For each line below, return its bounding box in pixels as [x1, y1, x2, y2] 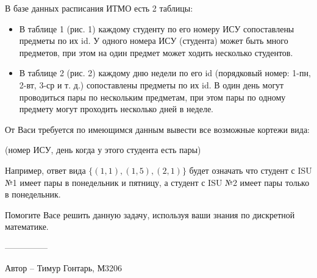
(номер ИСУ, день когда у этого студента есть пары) [5, 143, 201, 156]
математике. [5, 220, 49, 233]
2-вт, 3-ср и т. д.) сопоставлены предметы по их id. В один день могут [19, 78, 284, 91]
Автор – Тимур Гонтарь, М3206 [5, 261, 123, 274]
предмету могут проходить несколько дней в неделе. [19, 102, 213, 115]
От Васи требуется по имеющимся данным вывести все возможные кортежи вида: [5, 123, 310, 135]
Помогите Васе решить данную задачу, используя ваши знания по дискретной [5, 208, 295, 221]
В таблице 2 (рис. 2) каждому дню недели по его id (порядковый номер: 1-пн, [19, 66, 311, 79]
